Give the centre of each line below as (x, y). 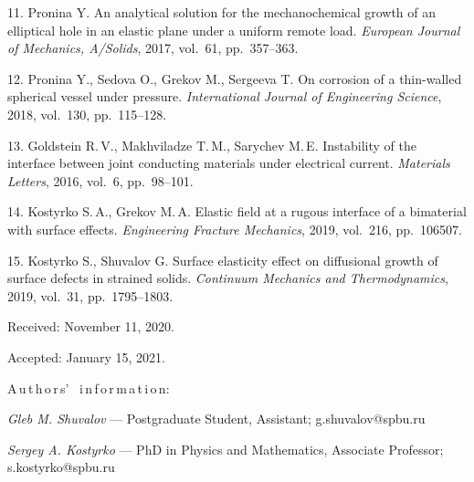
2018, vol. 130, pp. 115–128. (87, 114)
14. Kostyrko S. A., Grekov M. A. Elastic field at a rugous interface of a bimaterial (237, 211)
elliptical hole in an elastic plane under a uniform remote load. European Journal (234, 30)
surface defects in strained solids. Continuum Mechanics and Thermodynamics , (228, 278)
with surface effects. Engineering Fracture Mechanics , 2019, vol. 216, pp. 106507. (235, 229)
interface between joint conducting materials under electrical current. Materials (229, 163)
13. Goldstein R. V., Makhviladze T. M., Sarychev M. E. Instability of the (212, 145)
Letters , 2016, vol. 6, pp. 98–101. (100, 180)
